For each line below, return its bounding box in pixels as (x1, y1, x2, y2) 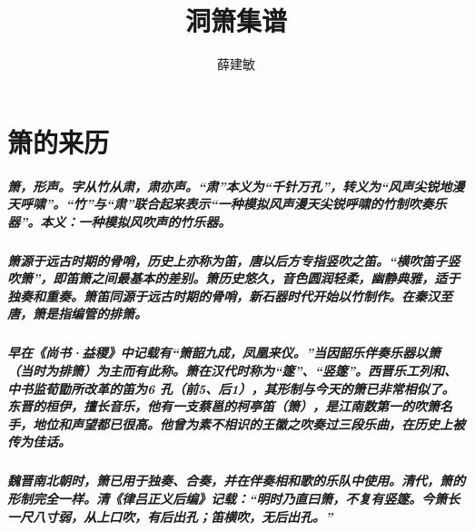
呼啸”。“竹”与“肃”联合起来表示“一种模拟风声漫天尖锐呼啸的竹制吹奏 (19, 194, 434, 213)
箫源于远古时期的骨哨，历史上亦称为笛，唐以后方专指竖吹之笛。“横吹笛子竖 (7, 251, 460, 270)
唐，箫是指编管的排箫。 (7, 304, 147, 323)
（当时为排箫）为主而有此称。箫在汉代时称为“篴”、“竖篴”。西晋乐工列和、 (7, 361, 458, 379)
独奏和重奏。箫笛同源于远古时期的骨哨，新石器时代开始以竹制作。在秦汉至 (7, 286, 452, 305)
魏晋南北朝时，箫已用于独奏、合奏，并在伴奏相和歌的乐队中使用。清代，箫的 (7, 471, 465, 490)
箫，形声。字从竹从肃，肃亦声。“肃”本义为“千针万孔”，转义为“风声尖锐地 (7, 176, 452, 195)
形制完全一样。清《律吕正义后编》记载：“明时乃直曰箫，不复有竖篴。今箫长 (7, 488, 460, 507)
